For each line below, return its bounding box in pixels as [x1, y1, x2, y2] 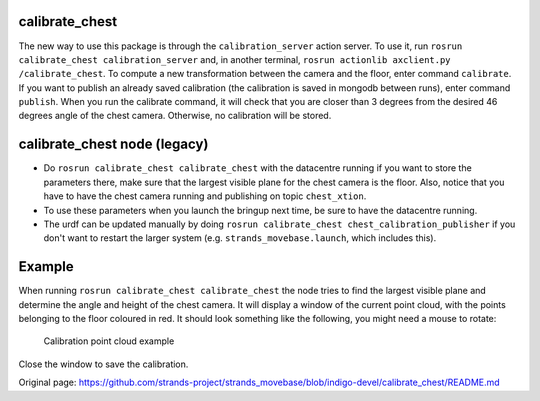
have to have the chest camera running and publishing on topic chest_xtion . [43, 190, 367, 202]
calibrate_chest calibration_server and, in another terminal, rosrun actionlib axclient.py [18, 53, 451, 65]
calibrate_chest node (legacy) [18, 136, 209, 153]
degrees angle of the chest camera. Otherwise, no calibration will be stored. [18, 110, 332, 122]
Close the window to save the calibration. [18, 358, 189, 370]
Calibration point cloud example [43, 335, 175, 347]
